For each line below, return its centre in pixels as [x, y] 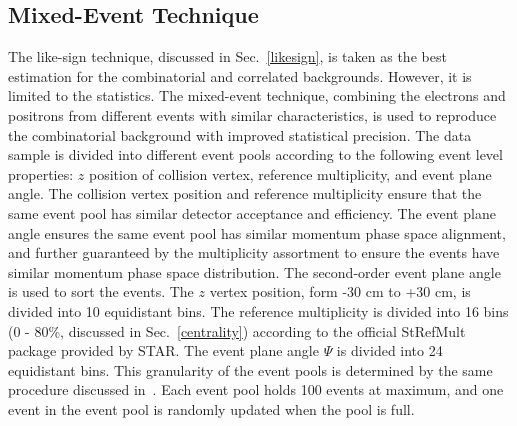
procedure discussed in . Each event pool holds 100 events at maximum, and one [256, 389]
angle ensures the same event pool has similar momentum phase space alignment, [257, 232]
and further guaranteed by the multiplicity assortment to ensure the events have [254, 252]
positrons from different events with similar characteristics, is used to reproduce [252, 114]
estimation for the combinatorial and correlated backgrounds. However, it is [240, 75]
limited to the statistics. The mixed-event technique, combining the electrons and [257, 95]
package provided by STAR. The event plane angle [163, 350]
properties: [41, 173]
